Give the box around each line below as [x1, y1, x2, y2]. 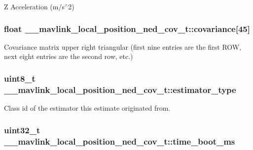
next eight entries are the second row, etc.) [4, 51, 133, 61]
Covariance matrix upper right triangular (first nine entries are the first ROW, [4, 41, 242, 52]
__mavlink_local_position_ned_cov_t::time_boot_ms [4, 135, 235, 147]
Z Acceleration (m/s [4, 1, 65, 11]
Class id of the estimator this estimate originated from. [4, 103, 171, 113]
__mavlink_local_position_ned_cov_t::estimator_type [4, 83, 236, 95]
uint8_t [4, 72, 36, 84]
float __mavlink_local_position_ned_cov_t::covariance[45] [4, 22, 250, 34]
